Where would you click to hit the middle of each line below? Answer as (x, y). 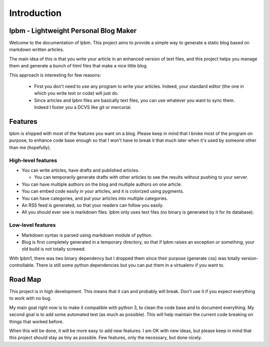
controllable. (22, 265)
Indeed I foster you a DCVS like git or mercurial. (83, 107)
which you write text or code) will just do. (76, 93)
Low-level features (32, 225)
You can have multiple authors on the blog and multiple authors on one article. (102, 184)
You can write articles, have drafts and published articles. (80, 170)
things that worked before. (36, 322)
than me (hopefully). (30, 147)
